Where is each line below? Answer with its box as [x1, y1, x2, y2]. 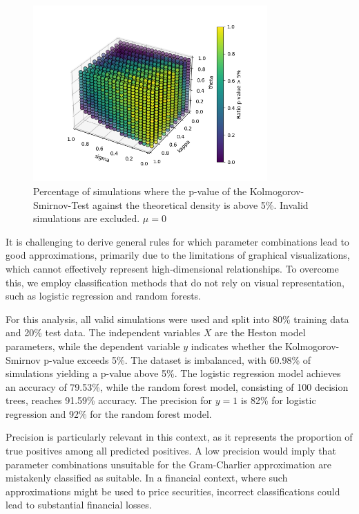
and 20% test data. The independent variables [6, 325, 201, 340]
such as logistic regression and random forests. [6, 288, 202, 303]
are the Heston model [215, 325, 306, 340]
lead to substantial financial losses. [6, 497, 152, 512]
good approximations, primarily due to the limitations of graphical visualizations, [6, 248, 350, 262]
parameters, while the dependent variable [6, 338, 180, 353]
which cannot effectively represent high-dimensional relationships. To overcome [6, 261, 339, 275]
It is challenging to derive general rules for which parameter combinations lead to [6, 234, 349, 248]
